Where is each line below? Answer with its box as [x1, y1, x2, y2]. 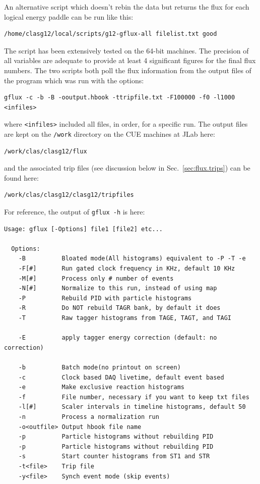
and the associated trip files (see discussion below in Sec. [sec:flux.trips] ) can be [4, 163, 250, 173]
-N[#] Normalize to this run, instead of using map [18, 285, 217, 292]
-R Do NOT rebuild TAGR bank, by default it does [18, 304, 221, 312]
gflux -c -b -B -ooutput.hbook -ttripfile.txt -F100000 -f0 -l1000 [4, 94, 235, 101]
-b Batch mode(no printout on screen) [18, 364, 181, 371]
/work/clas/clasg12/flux [4, 147, 87, 155]
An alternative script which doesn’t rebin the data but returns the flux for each [4, 2, 249, 12]
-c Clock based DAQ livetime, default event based [18, 373, 224, 381]
